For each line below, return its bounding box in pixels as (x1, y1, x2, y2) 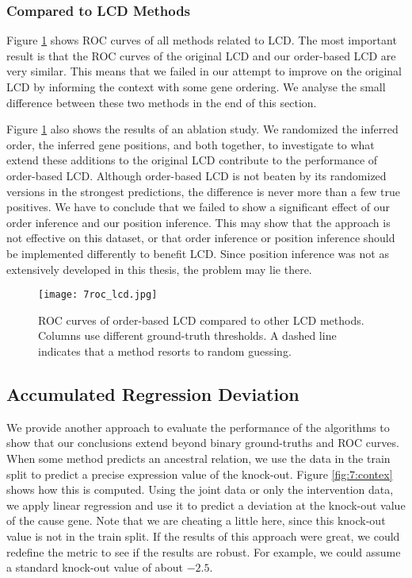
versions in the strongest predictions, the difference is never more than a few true (6, 183, 400, 199)
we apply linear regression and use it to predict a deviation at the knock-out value (6, 496, 406, 513)
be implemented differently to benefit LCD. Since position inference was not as (6, 245, 389, 261)
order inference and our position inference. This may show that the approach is (6, 214, 391, 230)
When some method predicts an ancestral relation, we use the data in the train (6, 449, 391, 466)
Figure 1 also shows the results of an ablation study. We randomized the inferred (6, 121, 399, 137)
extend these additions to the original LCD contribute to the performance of (6, 152, 378, 168)
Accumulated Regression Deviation (6, 381, 299, 406)
